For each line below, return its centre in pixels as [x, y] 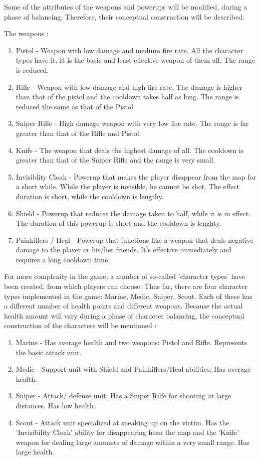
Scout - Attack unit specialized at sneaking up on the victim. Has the [122, 422]
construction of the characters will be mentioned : [80, 325]
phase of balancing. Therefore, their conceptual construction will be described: [124, 16]
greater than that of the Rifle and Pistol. [78, 133]
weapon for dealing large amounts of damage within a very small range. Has [133, 442]
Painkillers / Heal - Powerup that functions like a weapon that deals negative [135, 240]
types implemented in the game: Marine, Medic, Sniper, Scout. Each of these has [128, 296]
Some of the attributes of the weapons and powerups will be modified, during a [126, 7]
